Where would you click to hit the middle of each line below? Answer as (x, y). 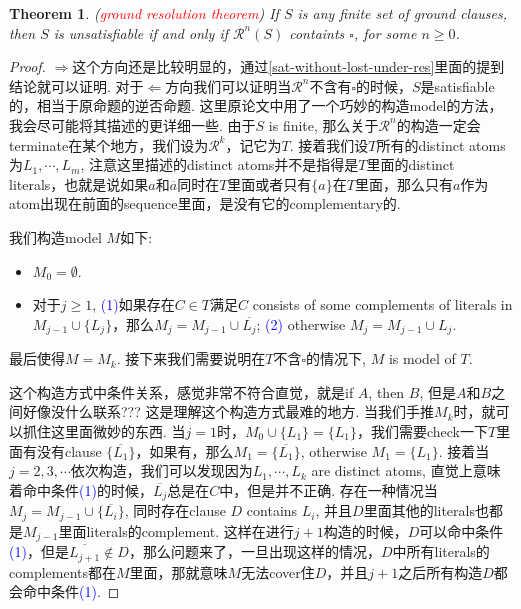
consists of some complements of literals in (382, 304)
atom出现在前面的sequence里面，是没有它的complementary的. (205, 203)
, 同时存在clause (175, 510)
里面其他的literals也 (426, 510)
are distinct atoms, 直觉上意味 (406, 470)
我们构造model (55, 236)
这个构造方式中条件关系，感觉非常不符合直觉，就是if (181, 391)
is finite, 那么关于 (323, 124)
